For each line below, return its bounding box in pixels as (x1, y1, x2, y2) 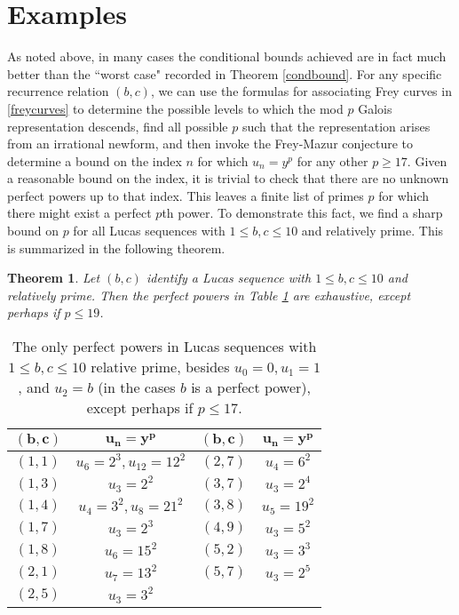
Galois (358, 99, 392, 117)
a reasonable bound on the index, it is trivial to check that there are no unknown (7, 169, 449, 188)
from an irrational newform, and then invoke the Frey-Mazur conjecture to (7, 134, 414, 153)
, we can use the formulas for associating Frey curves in (150, 82, 452, 100)
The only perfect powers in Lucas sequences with (12, 336, 317, 357)
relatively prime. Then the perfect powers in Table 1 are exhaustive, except (7, 285, 411, 304)
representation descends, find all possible (7, 116, 228, 135)
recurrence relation (7, 82, 109, 100)
